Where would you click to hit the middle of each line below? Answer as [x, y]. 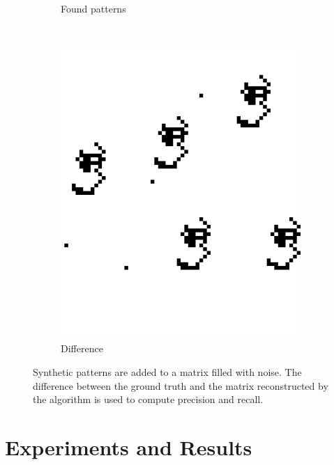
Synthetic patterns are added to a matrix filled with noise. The [167, 371]
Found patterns [93, 8]
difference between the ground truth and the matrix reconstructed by [181, 385]
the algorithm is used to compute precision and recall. [148, 399]
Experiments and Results [129, 447]
